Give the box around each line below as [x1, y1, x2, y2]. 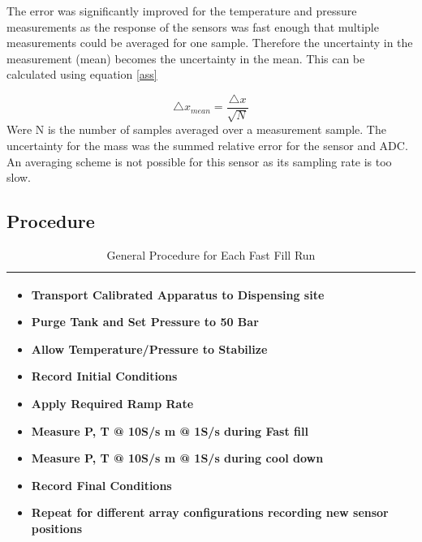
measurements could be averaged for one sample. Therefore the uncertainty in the [6, 34, 413, 51]
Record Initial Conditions [31, 368, 178, 385]
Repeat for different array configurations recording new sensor [31, 504, 389, 521]
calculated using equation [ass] [6, 66, 157, 83]
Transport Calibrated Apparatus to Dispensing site [31, 286, 325, 303]
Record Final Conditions [31, 476, 172, 493]
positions [31, 519, 83, 536]
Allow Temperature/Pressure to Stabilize [31, 340, 268, 357]
